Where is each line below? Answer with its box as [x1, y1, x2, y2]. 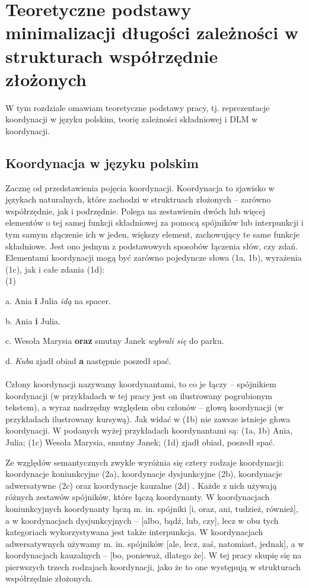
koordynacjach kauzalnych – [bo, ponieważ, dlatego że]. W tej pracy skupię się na [5, 549, 302, 561]
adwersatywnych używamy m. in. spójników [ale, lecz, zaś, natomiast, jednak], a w [5, 537, 304, 549]
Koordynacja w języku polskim [5, 153, 199, 172]
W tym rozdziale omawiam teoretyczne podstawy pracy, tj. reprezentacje [5, 101, 270, 113]
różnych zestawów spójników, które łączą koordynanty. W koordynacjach [5, 491, 270, 503]
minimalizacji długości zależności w [5, 20, 299, 45]
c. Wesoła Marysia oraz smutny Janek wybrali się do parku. [5, 334, 224, 347]
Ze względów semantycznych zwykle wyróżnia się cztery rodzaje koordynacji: [5, 456, 284, 468]
